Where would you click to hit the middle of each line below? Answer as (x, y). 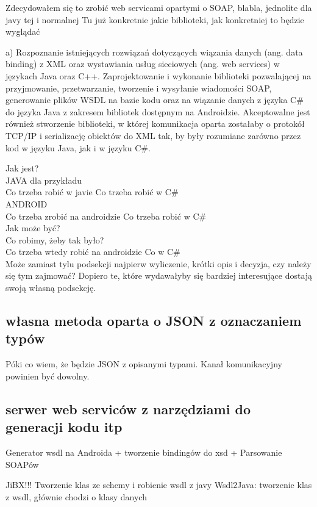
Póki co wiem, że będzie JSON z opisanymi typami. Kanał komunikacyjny (144, 364)
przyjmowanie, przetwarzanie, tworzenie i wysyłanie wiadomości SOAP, (139, 88)
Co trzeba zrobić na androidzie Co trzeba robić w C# (106, 216)
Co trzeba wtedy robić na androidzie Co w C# (93, 252)
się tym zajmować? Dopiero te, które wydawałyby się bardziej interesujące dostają (159, 275)
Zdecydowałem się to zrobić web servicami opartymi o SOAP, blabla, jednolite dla (159, 7)
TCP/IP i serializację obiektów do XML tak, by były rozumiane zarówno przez (153, 135)
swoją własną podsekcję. (51, 288)
